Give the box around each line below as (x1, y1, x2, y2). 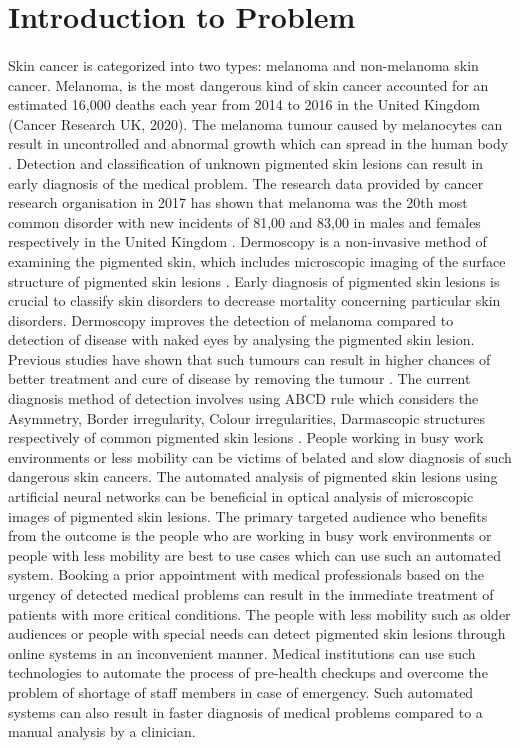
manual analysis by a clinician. (8, 721, 196, 742)
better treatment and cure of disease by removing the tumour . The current (8, 368, 471, 389)
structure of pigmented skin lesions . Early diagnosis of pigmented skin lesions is (8, 270, 500, 291)
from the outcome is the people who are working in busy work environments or (8, 525, 492, 546)
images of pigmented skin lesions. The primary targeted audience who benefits (8, 505, 488, 526)
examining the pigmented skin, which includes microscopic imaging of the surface (8, 250, 506, 271)
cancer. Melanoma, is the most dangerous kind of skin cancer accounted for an (8, 74, 489, 95)
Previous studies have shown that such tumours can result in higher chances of (8, 348, 491, 369)
